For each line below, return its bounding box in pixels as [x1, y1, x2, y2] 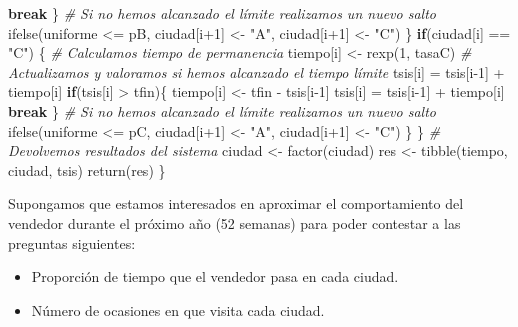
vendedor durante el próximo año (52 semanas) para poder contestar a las [8, 212, 461, 233]
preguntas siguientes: [8, 232, 136, 253]
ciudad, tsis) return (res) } [8, 159, 166, 180]
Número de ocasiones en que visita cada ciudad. [31, 299, 325, 320]
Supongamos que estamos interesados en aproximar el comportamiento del [8, 193, 464, 214]
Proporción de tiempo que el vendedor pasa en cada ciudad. [31, 266, 399, 287]
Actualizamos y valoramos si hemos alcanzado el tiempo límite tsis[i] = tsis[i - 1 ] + [8, 61, 505, 82]
